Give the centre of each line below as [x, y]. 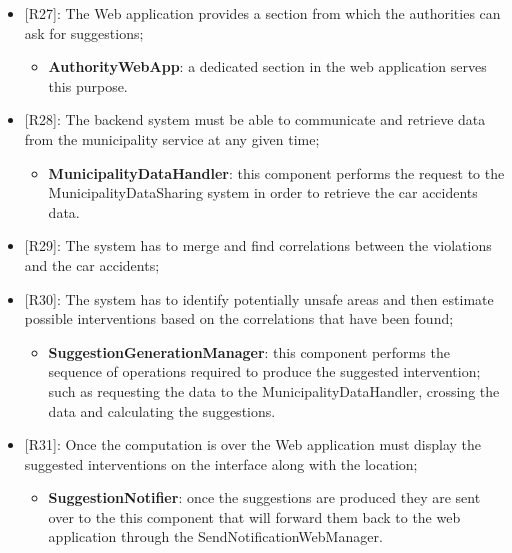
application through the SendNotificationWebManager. [215, 536]
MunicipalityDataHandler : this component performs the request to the [276, 172]
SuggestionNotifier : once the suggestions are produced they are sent [264, 497]
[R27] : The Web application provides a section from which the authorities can [262, 13]
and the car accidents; [92, 264]
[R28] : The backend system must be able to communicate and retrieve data [255, 119]
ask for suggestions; [84, 32]
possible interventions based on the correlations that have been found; [239, 318]
